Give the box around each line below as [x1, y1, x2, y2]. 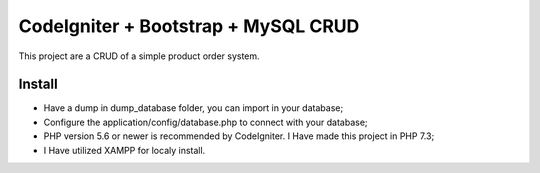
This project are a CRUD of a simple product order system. [18, 50, 260, 62]
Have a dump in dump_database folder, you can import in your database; [43, 102, 344, 114]
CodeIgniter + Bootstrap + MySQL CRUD [18, 15, 360, 37]
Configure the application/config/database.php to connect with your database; [43, 116, 369, 128]
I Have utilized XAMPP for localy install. [43, 144, 206, 156]
